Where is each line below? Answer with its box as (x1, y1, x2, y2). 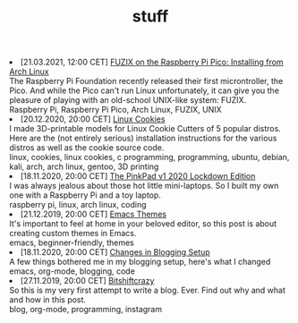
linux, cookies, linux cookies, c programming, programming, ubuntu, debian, (9, 152, 290, 163)
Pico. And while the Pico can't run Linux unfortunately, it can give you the (9, 85, 280, 96)
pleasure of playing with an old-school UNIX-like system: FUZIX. (9, 95, 247, 106)
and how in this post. (9, 294, 87, 305)
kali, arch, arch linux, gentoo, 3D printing (9, 161, 159, 172)
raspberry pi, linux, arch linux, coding (9, 200, 147, 210)
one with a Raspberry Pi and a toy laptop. (9, 190, 161, 200)
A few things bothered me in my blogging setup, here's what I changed (9, 257, 271, 268)
